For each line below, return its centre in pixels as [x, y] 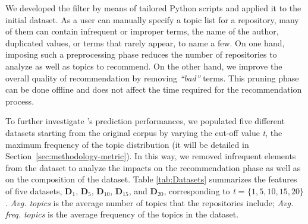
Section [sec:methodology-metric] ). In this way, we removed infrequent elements [151, 156]
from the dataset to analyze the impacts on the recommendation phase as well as [153, 167]
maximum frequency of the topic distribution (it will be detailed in [127, 144]
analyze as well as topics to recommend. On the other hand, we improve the [144, 66]
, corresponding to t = [204, 190]
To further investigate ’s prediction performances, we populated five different [145, 121]
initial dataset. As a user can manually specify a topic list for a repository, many [152, 19]
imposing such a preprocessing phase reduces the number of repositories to [141, 54]
